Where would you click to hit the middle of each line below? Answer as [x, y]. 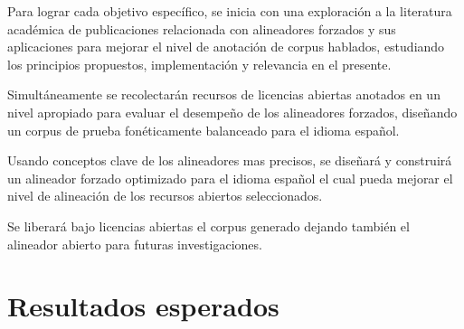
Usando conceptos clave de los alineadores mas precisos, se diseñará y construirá [230, 160]
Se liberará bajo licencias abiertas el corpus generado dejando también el [208, 226]
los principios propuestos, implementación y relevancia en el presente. [199, 64]
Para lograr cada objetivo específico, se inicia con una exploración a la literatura [230, 11]
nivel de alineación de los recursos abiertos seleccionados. [165, 196]
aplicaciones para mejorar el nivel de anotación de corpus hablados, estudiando [226, 47]
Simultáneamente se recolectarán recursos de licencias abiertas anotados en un [224, 94]
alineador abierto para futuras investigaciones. [135, 244]
